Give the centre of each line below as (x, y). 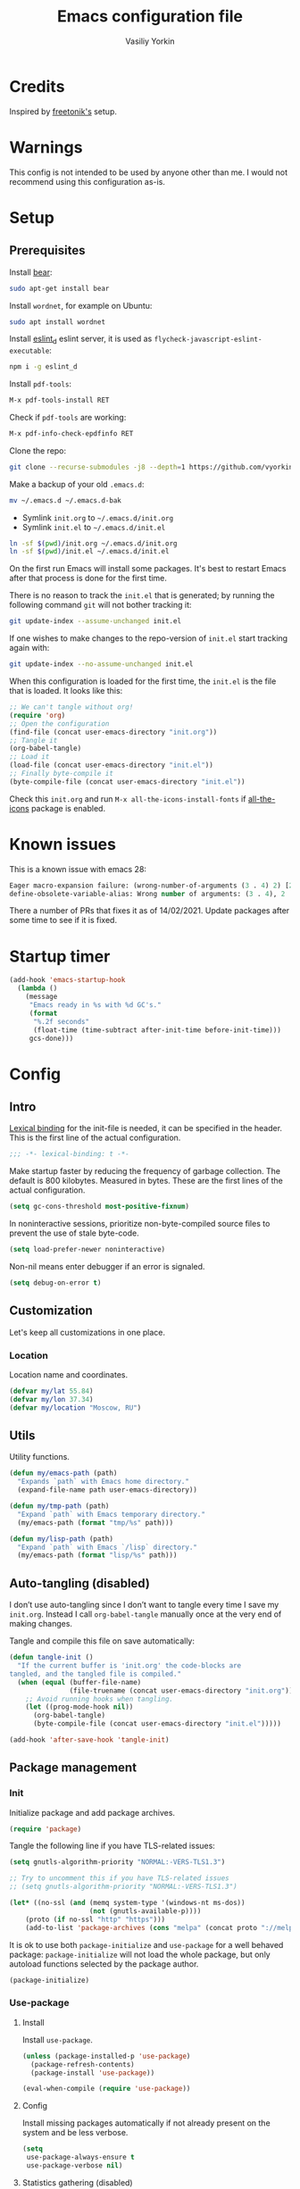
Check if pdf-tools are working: (68, 417)
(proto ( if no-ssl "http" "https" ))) (96, 1919)
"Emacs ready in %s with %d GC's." (96, 1005)
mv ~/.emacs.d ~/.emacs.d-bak (66, 500)
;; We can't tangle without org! (71, 707)
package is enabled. (68, 808)
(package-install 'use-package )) (93, 2073)
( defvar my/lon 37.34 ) (51, 1399)
